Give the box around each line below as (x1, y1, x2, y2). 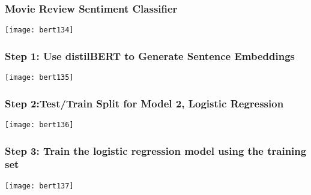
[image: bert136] (5, 120, 74, 129)
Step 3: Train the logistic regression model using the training (5, 143, 307, 158)
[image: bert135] (5, 73, 74, 82)
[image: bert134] (5, 26, 74, 35)
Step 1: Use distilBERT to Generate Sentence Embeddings (5, 48, 295, 63)
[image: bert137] (5, 181, 74, 190)
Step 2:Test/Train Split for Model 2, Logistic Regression (5, 95, 284, 110)
